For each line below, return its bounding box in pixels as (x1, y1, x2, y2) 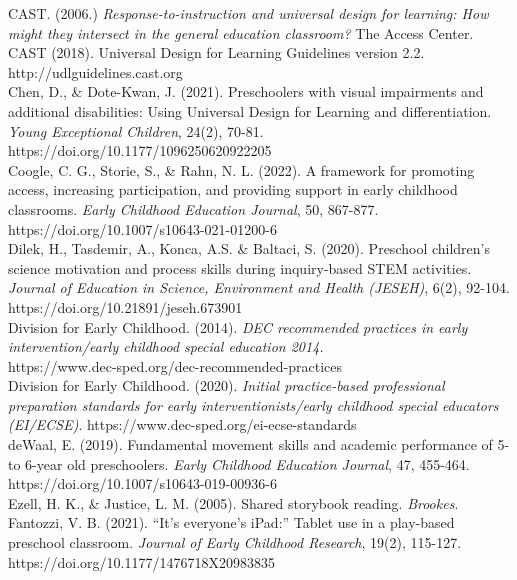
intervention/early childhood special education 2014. (8, 336, 324, 357)
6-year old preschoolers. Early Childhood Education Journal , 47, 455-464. (25, 453, 470, 474)
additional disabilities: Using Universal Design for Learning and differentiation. (8, 100, 492, 121)
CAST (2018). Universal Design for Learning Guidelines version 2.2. (8, 42, 425, 63)
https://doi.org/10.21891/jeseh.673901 (8, 296, 243, 317)
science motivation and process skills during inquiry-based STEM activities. (8, 257, 472, 278)
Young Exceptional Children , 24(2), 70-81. (8, 120, 264, 141)
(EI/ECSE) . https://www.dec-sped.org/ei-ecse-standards (8, 414, 357, 435)
